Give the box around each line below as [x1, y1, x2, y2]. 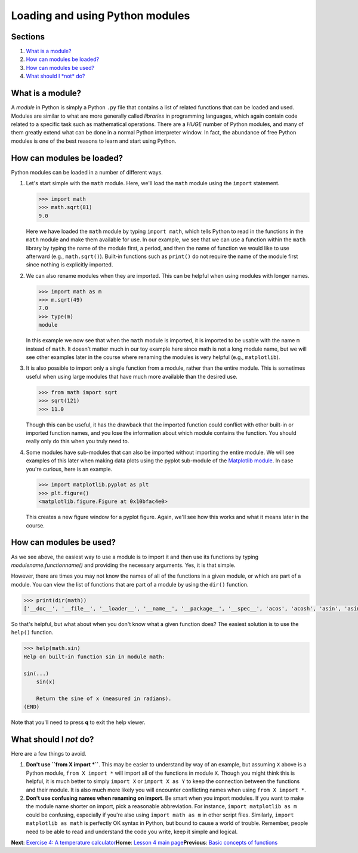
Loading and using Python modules [11, 9, 190, 22]
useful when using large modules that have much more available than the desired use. [26, 373, 238, 380]
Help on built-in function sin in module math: [23, 653, 165, 660]
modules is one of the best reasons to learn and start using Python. [11, 137, 177, 145]
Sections [11, 32, 45, 42]
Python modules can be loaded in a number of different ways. [11, 168, 163, 176]
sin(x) [36, 679, 55, 685]
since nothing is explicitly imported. [26, 261, 113, 268]
